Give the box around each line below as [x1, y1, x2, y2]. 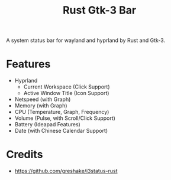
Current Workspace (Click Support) [23, 83, 110, 90]
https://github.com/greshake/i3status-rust [14, 168, 118, 175]
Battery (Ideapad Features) [14, 121, 81, 128]
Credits [6, 148, 43, 161]
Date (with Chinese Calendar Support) [14, 127, 108, 135]
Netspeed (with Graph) [14, 96, 71, 103]
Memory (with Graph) [14, 102, 67, 109]
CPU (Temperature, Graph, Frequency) [14, 109, 109, 116]
